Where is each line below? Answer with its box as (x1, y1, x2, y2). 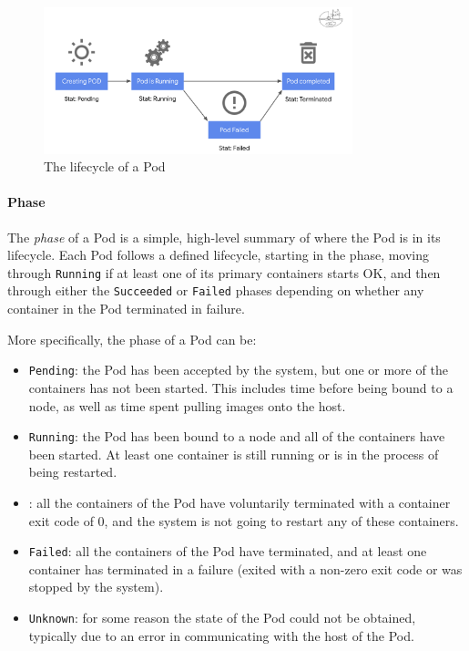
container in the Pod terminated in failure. (7, 299, 245, 318)
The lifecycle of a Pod (44, 157, 166, 176)
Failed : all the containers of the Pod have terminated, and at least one (28, 542, 427, 561)
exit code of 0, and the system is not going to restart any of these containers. (28, 511, 459, 530)
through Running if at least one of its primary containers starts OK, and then (7, 263, 441, 282)
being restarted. (28, 462, 117, 481)
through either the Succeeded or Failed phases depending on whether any (7, 281, 424, 300)
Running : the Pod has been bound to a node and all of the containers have (28, 427, 445, 446)
